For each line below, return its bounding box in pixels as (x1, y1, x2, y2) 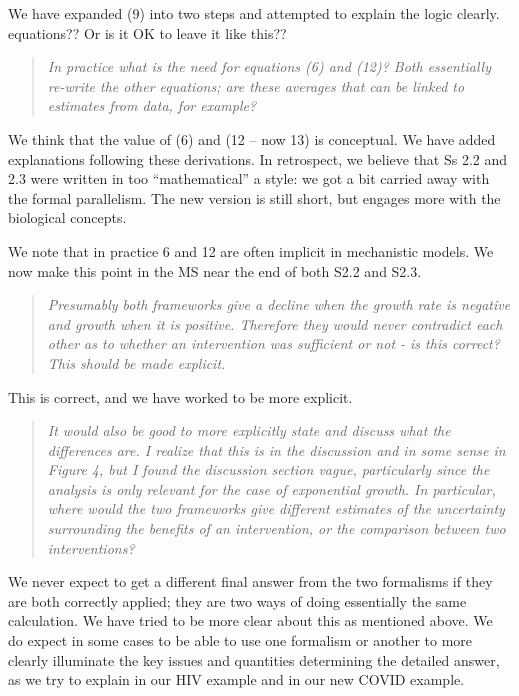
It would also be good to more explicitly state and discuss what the (47, 420, 451, 441)
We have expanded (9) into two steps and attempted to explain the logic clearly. (8, 3, 500, 23)
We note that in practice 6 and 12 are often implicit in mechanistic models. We (8, 240, 494, 261)
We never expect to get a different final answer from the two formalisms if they (8, 571, 493, 592)
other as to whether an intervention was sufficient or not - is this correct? (47, 333, 500, 354)
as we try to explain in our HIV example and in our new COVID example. (8, 669, 465, 690)
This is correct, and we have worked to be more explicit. (8, 386, 353, 407)
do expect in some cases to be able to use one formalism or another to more (8, 630, 473, 651)
